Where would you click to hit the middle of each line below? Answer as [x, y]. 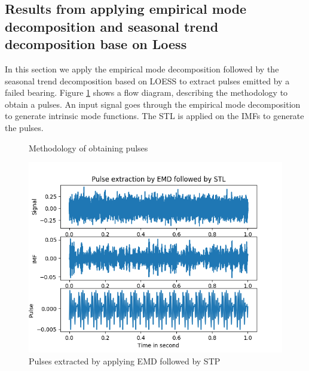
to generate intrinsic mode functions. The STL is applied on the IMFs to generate [154, 116]
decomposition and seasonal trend [112, 26]
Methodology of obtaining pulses [88, 148]
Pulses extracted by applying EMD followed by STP [125, 361]
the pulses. [24, 127]
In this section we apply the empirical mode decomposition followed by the [142, 69]
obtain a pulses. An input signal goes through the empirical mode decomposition [153, 104]
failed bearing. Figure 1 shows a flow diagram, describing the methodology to [146, 92]
